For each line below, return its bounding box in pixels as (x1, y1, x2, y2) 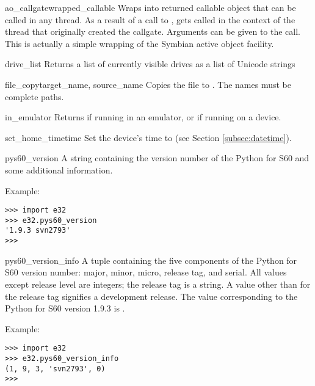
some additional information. (5, 163, 113, 176)
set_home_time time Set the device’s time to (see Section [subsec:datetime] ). (5, 131, 292, 144)
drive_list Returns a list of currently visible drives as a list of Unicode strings (5, 57, 295, 70)
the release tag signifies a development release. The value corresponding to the (5, 289, 298, 302)
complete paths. (5, 90, 64, 103)
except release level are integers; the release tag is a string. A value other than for (5, 277, 311, 290)
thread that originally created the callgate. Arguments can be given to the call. (5, 25, 301, 38)
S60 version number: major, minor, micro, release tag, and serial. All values (5, 266, 287, 279)
